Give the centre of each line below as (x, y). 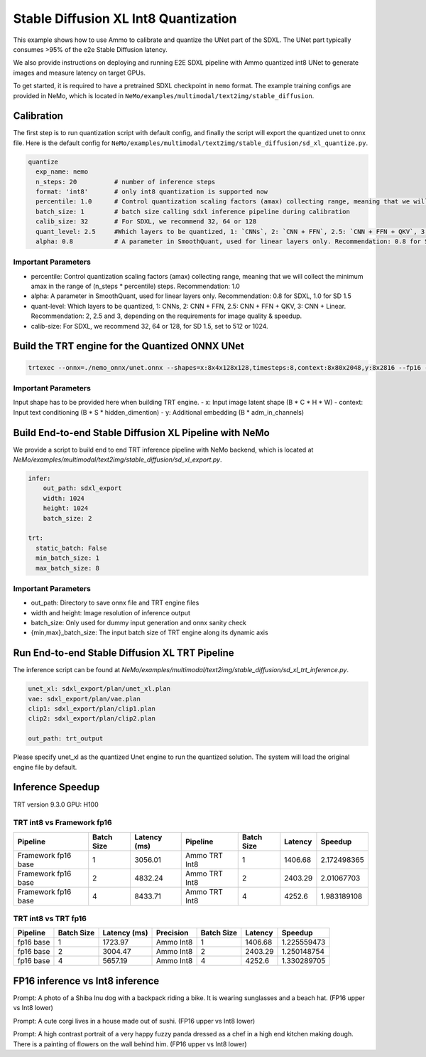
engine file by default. (45, 767)
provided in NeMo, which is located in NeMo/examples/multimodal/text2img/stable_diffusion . (164, 95)
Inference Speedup (56, 787)
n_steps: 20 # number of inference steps (126, 182)
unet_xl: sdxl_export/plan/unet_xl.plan (99, 689)
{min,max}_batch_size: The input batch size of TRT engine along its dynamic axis (150, 632)
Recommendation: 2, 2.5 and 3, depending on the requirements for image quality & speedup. (166, 316)
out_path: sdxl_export (82, 488)
